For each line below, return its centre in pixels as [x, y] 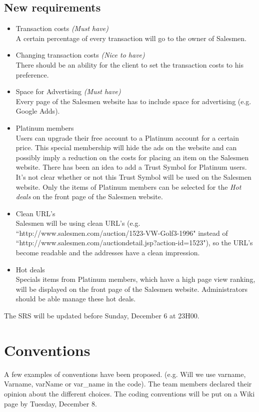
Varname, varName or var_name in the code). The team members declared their [128, 384]
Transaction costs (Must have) [62, 28]
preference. [32, 74]
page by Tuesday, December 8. [50, 403]
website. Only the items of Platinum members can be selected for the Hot [128, 186]
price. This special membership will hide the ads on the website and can [126, 147]
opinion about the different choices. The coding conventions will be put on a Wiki [129, 393]
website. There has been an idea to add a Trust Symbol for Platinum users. [131, 167]
